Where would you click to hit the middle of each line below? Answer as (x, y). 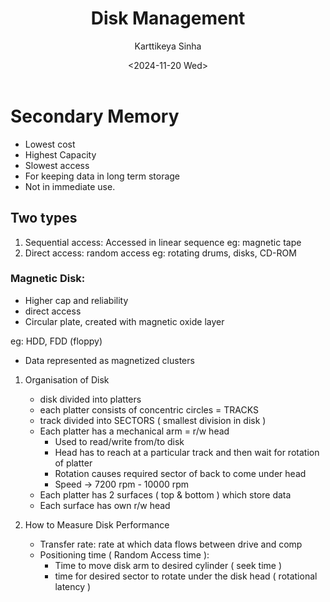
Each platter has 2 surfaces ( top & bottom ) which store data (165, 494)
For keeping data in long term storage (102, 176)
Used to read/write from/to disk (119, 441)
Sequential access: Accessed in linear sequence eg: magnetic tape (163, 242)
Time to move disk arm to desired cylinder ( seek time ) (168, 565)
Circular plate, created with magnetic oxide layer (124, 321)
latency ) (73, 586)
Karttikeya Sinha (168, 46)
